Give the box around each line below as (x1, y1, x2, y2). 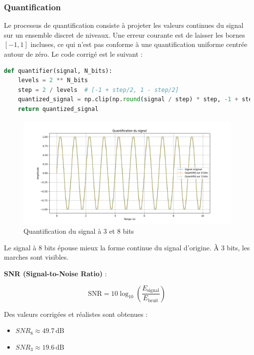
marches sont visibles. (4, 252, 69, 262)
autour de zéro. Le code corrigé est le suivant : (4, 49, 143, 59)
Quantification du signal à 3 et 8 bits (23, 226, 134, 236)
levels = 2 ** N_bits (18, 77, 88, 84)
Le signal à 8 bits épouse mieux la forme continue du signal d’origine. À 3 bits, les (4, 242, 250, 252)
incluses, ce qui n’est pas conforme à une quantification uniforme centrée (30, 39, 248, 49)
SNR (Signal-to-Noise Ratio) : (4, 268, 107, 278)
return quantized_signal (18, 105, 99, 112)
